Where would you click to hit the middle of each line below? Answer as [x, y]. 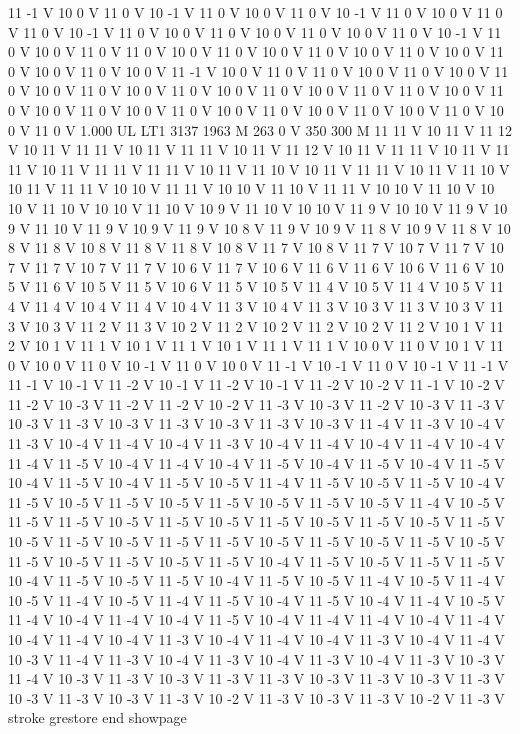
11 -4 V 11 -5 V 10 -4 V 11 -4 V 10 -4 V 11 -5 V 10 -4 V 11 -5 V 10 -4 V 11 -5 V [256, 462]
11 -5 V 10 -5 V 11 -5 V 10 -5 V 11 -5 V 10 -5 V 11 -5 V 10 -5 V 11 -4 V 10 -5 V [256, 501]
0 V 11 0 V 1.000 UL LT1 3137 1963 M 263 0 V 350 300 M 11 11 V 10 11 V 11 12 [260, 129]
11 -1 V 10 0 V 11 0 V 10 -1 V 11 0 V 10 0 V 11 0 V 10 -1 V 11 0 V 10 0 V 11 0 [255, 12]
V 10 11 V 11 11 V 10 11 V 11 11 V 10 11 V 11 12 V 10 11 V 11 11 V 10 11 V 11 [259, 149]
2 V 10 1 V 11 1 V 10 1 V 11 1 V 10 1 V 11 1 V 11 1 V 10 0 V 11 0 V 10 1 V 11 [256, 345]
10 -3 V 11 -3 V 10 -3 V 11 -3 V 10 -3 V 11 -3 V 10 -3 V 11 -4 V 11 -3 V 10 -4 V [256, 423]
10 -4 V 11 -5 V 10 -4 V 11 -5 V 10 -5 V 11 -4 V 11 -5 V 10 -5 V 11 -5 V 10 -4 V [256, 482]
